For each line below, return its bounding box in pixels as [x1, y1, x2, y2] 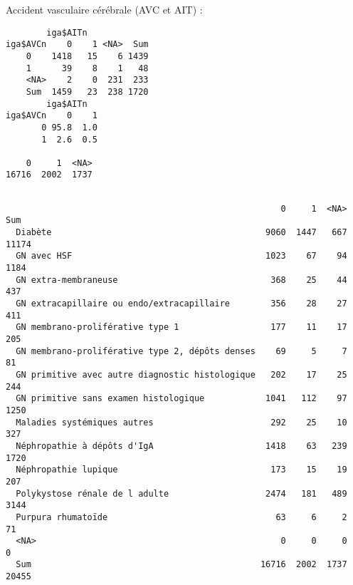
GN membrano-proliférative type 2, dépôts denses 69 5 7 [16, 346, 347, 356]
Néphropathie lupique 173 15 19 [16, 465, 347, 475]
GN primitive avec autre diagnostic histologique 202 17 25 [16, 369, 347, 380]
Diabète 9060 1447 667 [16, 227, 347, 238]
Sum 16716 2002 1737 [16, 559, 347, 570]
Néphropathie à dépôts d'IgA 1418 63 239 [16, 440, 347, 451]
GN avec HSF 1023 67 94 [16, 251, 347, 262]
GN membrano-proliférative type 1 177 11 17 [16, 322, 347, 333]
